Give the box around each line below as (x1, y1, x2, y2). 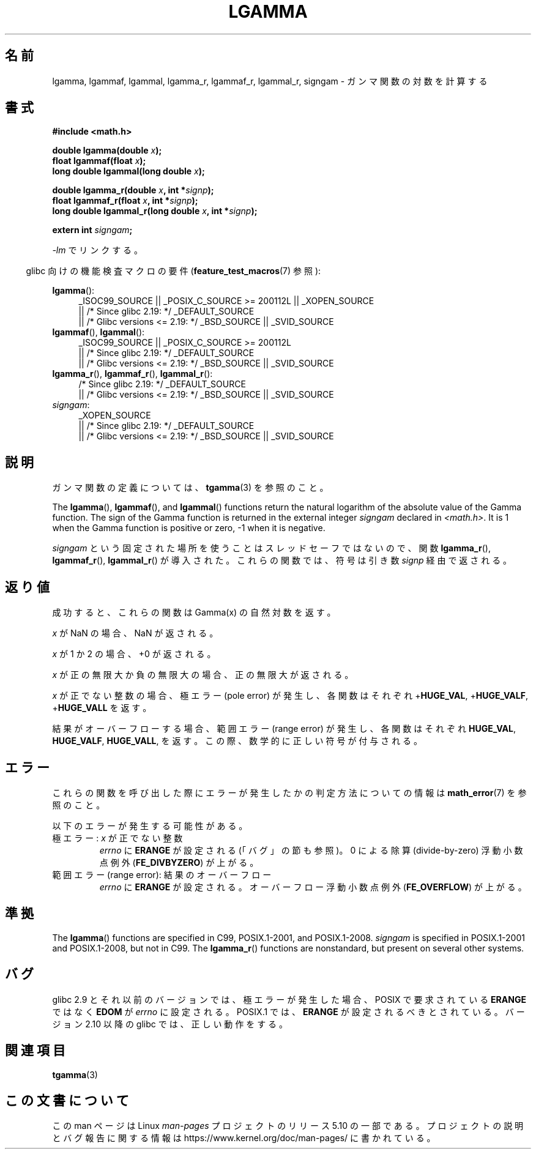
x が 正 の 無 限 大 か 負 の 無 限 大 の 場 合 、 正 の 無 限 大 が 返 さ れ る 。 (52, 669, 354, 680)
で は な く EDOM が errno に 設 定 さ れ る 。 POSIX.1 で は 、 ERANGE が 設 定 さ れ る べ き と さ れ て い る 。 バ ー (52, 1006, 525, 1017)
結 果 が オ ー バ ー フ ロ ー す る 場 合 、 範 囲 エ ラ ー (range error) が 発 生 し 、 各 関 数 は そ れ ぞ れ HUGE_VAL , (52, 723, 516, 734)
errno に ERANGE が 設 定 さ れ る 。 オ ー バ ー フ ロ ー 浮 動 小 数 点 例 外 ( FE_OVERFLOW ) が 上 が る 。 (99, 881, 527, 892)
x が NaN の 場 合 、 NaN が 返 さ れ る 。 (52, 628, 218, 639)
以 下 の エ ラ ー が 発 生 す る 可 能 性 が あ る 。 (52, 820, 248, 831)
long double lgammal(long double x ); (52, 166, 205, 177)
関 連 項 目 (5, 1043, 65, 1059)
